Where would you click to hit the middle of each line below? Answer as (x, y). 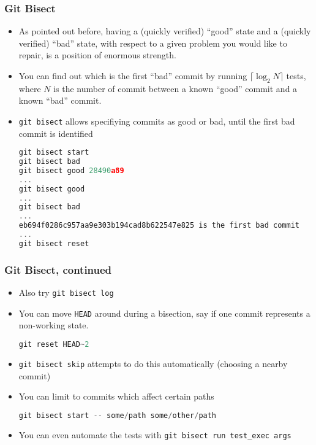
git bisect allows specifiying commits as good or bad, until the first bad (157, 121)
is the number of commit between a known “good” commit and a (175, 88)
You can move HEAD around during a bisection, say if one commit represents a (164, 313)
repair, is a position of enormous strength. (97, 55)
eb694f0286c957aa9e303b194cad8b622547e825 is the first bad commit (159, 226)
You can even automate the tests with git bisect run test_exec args (155, 434)
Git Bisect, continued (58, 269)
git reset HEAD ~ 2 (54, 344)
